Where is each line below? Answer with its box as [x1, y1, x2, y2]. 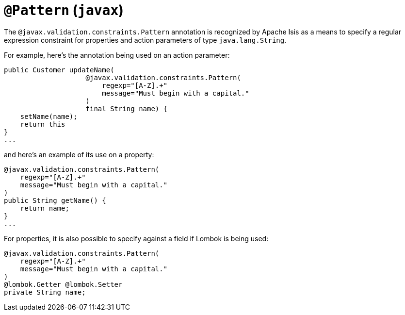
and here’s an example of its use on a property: [4, 150, 154, 159]
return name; [20, 204, 69, 212]
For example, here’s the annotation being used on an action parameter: [4, 50, 230, 59]
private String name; [4, 288, 86, 296]
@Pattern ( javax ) [4, 2, 124, 18]
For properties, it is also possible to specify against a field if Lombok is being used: [4, 234, 269, 243]
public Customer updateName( [4, 66, 114, 74]
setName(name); [20, 112, 78, 120]
